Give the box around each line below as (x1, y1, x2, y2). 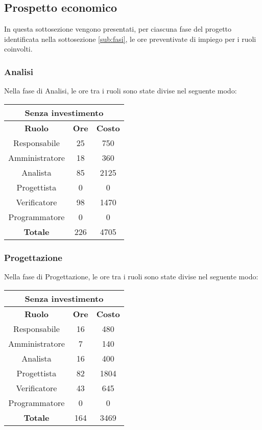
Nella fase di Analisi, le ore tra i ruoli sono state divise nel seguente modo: (4, 85, 237, 96)
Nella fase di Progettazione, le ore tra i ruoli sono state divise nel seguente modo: (4, 271, 258, 282)
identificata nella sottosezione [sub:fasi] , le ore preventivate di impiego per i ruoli (4, 33, 256, 44)
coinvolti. (4, 43, 33, 54)
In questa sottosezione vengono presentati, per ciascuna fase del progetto (4, 23, 232, 34)
